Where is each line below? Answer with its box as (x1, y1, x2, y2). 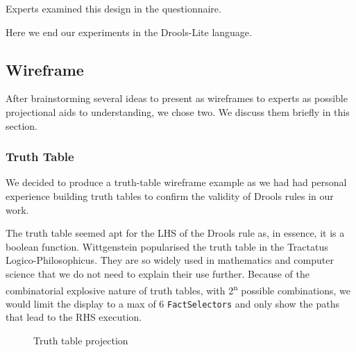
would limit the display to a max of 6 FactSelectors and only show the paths (6, 296, 340, 310)
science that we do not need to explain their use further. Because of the (6, 266, 310, 280)
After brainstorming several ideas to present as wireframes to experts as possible (6, 91, 348, 106)
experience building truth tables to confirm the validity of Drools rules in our (6, 188, 334, 203)
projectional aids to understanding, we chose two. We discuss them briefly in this (6, 104, 350, 119)
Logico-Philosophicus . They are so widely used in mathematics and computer (6, 253, 334, 267)
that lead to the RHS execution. (6, 310, 142, 324)
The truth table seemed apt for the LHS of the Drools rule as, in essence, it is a (6, 226, 345, 240)
